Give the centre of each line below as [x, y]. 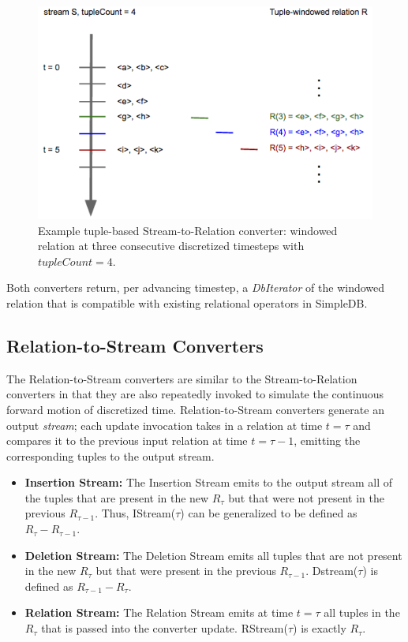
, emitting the [327, 440]
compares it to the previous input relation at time [127, 440]
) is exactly [320, 628]
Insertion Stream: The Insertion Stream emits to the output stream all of [209, 482]
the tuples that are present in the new [117, 497]
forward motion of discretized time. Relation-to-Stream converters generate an [195, 409]
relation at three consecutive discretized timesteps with [171, 246]
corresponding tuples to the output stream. [110, 455]
